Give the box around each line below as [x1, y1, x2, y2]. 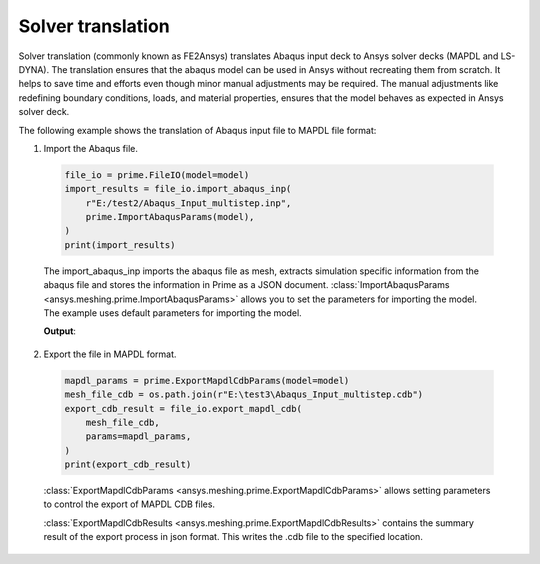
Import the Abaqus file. [43, 142, 139, 154]
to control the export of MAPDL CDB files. [43, 498, 215, 510]
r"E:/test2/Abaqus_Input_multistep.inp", [85, 197, 292, 209]
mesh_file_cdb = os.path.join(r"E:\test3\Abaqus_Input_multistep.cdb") [64, 389, 424, 400]
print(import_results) [64, 239, 176, 250]
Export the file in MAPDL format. [43, 348, 177, 360]
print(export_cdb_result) [64, 459, 192, 470]
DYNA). [18, 63, 50, 75]
